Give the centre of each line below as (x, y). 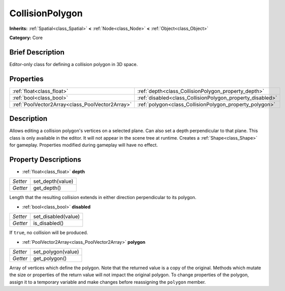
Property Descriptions (45, 159)
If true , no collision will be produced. (49, 233)
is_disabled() (49, 223)
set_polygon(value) (56, 251)
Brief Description (37, 52)
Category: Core (26, 38)
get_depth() (47, 188)
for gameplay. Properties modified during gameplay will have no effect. (84, 145)
